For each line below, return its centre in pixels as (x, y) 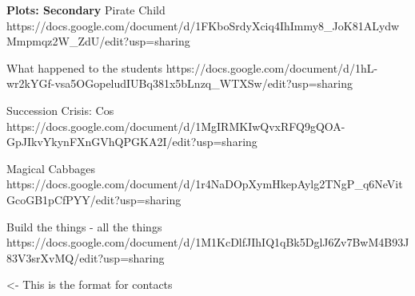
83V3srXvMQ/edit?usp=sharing (86, 257)
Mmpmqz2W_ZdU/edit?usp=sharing (98, 41)
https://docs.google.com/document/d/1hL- (272, 67)
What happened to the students (85, 67)
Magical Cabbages (51, 168)
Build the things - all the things (84, 226)
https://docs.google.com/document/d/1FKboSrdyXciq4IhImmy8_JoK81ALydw (203, 25)
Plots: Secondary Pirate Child (86, 10)
